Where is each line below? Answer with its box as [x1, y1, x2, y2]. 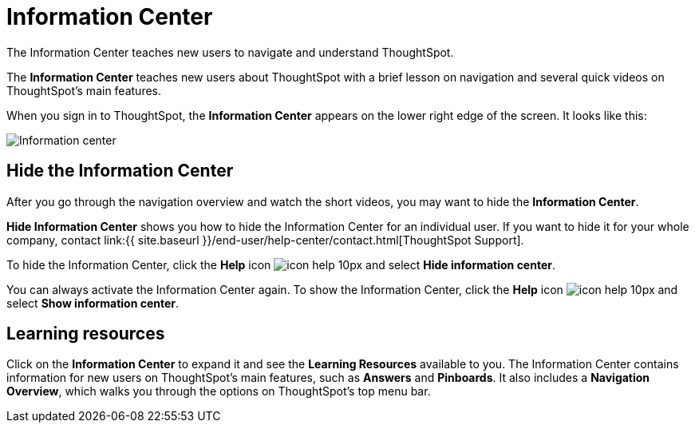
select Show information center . [6, 296, 180, 310]
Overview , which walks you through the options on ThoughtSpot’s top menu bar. [6, 384, 431, 399]
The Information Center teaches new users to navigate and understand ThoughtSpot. [6, 45, 454, 59]
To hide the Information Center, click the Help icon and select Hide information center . [6, 257, 555, 272]
